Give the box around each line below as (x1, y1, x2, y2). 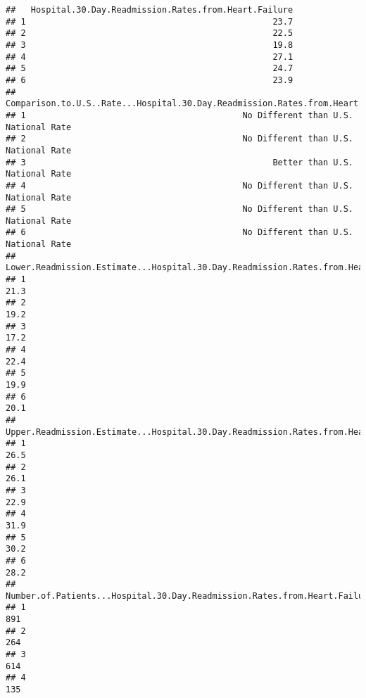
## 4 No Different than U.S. (6, 180, 353, 191)
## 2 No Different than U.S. (6, 134, 353, 144)
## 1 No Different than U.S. (6, 110, 353, 120)
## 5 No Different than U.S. (6, 204, 353, 215)
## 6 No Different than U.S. (6, 227, 353, 238)
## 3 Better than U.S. (6, 157, 353, 167)
